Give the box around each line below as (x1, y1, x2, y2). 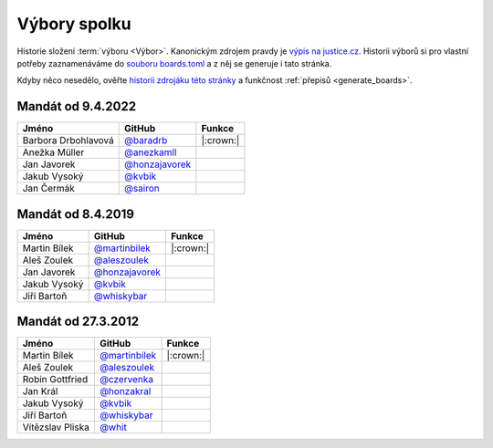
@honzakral (99, 385, 152, 398)
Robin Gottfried (22, 373, 89, 386)
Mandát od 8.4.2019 (16, 206, 134, 222)
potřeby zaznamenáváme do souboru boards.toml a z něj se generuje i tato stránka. (16, 57, 332, 68)
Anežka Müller (22, 146, 85, 159)
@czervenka (99, 373, 154, 386)
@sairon (123, 182, 160, 195)
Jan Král (22, 385, 58, 398)
